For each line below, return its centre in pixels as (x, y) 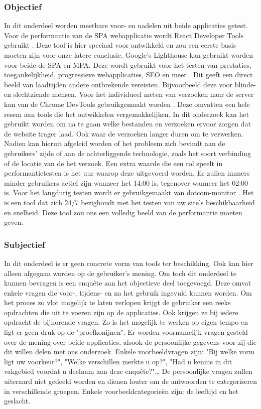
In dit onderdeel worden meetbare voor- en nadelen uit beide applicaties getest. (126, 25)
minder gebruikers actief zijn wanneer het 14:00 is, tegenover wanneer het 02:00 (126, 182)
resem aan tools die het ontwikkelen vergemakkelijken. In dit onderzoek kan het (126, 114)
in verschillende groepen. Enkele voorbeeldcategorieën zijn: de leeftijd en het (121, 391)
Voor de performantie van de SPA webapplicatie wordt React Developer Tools (124, 35)
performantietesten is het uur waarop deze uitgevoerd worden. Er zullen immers (127, 173)
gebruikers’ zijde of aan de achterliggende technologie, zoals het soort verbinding (127, 153)
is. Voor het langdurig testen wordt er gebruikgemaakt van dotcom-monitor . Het (129, 192)
